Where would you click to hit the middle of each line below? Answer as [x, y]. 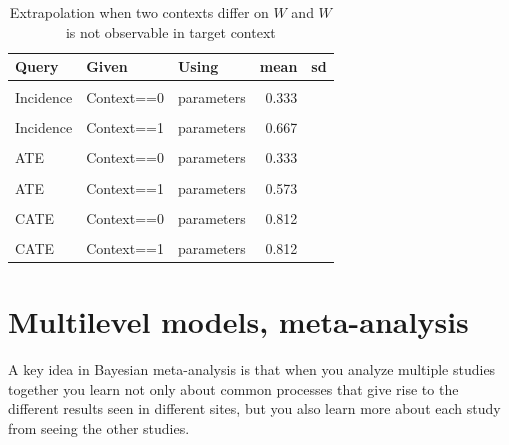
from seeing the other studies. [99, 427]
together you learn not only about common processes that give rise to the [233, 388]
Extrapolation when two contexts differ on [139, 12]
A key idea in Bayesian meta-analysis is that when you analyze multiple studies [252, 368]
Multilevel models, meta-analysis [238, 321]
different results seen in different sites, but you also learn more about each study [254, 408]
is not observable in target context [170, 31]
